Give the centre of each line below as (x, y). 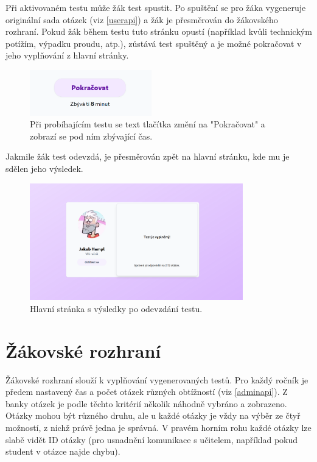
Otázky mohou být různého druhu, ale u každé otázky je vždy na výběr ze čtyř (153, 415)
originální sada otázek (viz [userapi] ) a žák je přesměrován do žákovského (142, 19)
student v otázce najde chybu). (63, 451)
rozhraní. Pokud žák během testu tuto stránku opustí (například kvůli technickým (159, 31)
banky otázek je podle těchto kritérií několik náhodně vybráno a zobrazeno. (146, 403)
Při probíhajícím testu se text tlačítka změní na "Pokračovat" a (148, 124)
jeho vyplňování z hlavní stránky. (67, 55)
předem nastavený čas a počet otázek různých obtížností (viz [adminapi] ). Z (147, 392)
